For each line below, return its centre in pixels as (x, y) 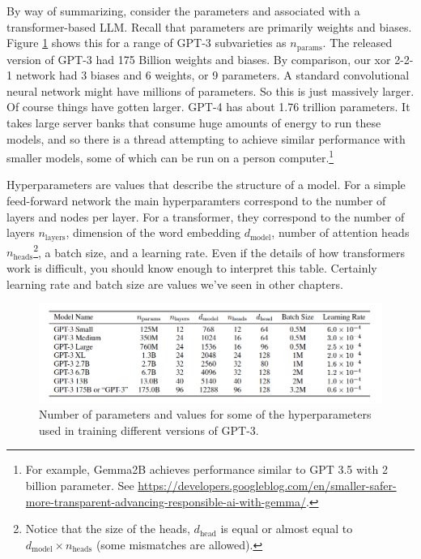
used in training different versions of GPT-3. (149, 430)
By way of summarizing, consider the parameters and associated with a (183, 11)
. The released (357, 43)
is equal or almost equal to (287, 529)
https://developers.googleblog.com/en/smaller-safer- (267, 486)
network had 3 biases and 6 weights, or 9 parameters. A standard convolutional (213, 75)
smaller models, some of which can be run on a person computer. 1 (170, 156)
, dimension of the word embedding (153, 232)
